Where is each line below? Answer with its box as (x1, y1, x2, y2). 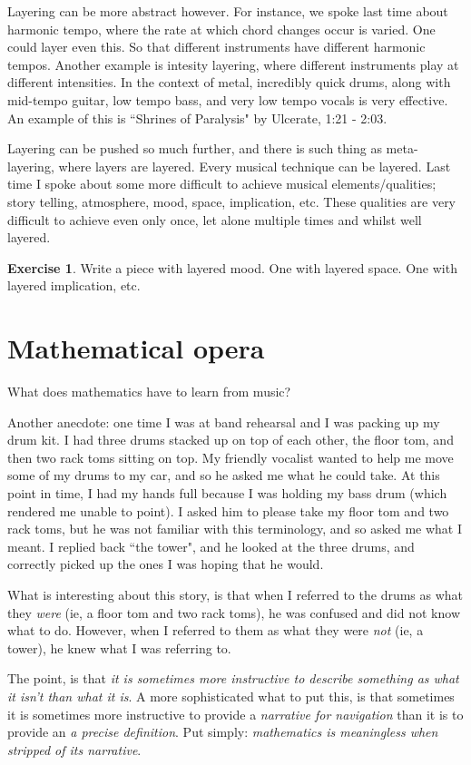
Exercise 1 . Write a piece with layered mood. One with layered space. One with (7, 258, 457, 277)
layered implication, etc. (7, 276, 141, 295)
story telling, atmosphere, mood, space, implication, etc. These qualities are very (7, 191, 456, 211)
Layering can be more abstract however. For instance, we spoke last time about (7, 2, 448, 20)
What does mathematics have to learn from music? (7, 382, 291, 401)
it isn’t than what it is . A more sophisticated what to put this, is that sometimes (7, 686, 455, 705)
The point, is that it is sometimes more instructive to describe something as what (7, 669, 459, 688)
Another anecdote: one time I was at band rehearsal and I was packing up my (7, 412, 440, 431)
